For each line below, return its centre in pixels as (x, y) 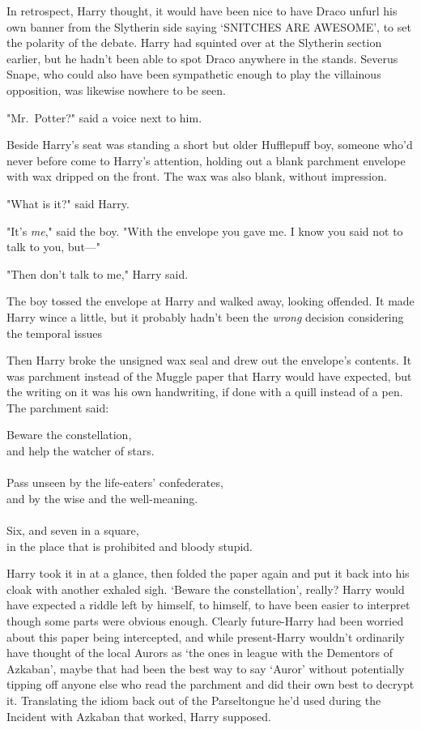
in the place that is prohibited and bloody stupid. (130, 546)
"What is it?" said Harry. (68, 203)
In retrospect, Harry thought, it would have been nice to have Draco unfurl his (202, 11)
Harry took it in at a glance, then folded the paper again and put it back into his (208, 573)
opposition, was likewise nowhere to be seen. (116, 90)
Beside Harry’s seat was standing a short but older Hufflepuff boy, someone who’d (210, 145)
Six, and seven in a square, (73, 530)
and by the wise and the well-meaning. (102, 498)
